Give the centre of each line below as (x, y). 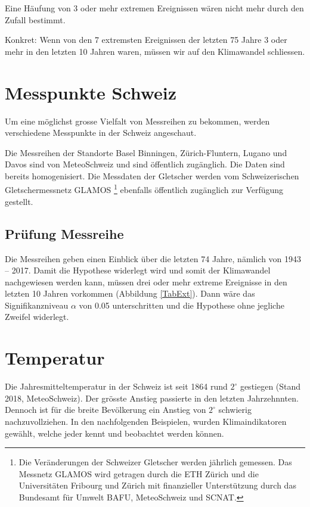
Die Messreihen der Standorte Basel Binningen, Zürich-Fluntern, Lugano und (146, 152)
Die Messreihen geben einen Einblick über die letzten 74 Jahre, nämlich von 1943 (153, 258)
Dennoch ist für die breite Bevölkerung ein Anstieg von (106, 410)
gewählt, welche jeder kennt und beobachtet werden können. (114, 433)
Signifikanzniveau (37, 305)
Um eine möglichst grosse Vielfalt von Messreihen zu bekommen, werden (137, 121)
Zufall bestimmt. (35, 19)
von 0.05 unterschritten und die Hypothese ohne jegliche (182, 305)
